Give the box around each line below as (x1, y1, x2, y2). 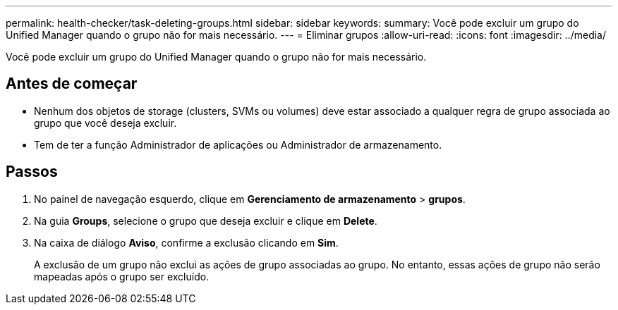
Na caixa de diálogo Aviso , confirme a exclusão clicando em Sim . (34, 236, 339, 249)
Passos (6, 163, 58, 181)
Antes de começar (6, 75, 138, 93)
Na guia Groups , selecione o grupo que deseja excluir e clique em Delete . (34, 214, 377, 227)
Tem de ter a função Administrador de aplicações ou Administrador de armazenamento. (34, 138, 442, 151)
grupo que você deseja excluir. (34, 116, 177, 129)
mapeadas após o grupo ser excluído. (34, 270, 210, 283)
